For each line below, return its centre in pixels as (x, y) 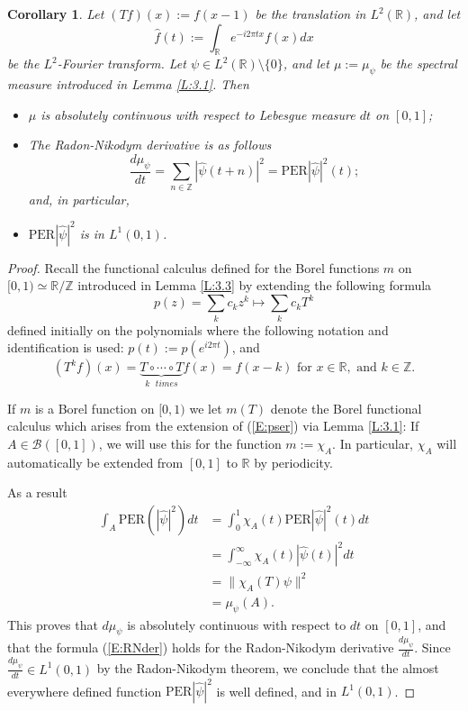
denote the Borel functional (346, 408)
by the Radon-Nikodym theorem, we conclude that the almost (268, 668)
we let (206, 408)
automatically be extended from (95, 462)
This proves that (53, 624)
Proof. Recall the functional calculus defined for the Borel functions (193, 267)
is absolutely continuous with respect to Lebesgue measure (198, 114)
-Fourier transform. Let (121, 64)
